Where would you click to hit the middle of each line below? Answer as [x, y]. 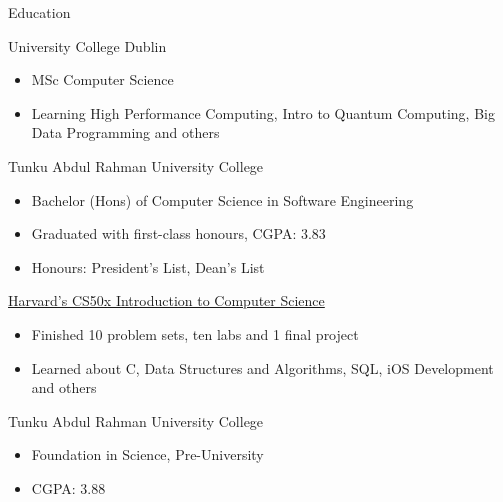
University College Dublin [87, 45]
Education [39, 12]
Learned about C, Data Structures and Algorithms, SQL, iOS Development [262, 367]
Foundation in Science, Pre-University [147, 454]
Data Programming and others [125, 132]
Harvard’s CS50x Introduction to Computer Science [166, 300]
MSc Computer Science [102, 79]
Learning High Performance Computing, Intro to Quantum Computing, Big [263, 112]
